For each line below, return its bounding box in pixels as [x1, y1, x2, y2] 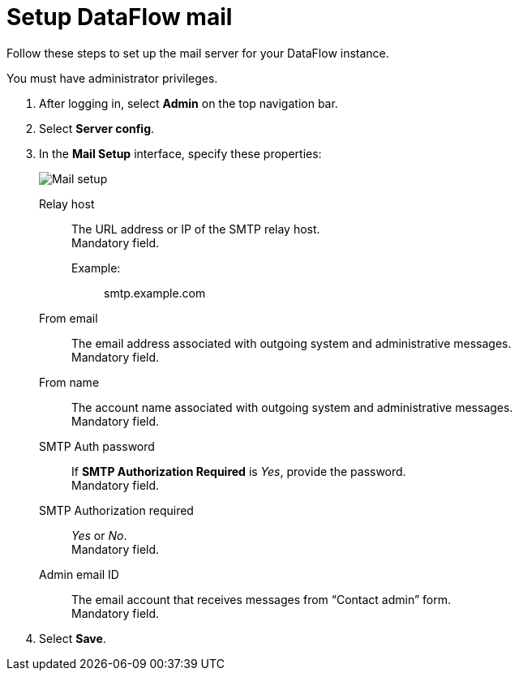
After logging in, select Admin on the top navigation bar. [39, 96, 338, 110]
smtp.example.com [104, 285, 206, 300]
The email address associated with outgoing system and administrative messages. [71, 336, 512, 350]
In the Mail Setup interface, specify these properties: [39, 146, 322, 161]
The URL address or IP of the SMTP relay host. [71, 221, 320, 236]
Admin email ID [39, 567, 119, 581]
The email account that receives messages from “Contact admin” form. [71, 592, 451, 606]
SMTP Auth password [39, 439, 155, 453]
